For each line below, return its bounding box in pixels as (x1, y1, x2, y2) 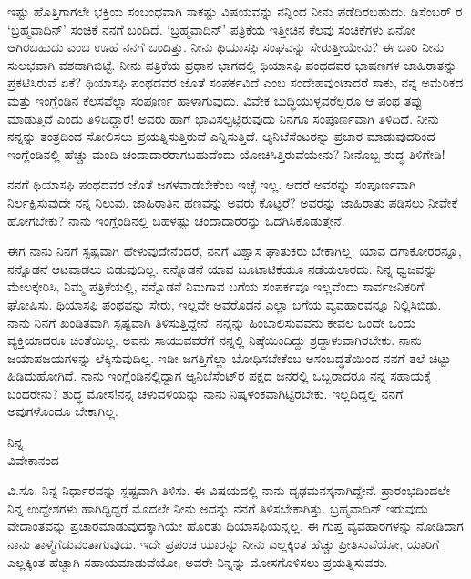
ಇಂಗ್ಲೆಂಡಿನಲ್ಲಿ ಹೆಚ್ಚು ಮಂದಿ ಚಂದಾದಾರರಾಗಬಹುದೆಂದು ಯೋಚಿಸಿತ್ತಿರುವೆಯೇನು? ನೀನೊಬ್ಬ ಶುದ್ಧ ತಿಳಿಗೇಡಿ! (7, 144, 445, 163)
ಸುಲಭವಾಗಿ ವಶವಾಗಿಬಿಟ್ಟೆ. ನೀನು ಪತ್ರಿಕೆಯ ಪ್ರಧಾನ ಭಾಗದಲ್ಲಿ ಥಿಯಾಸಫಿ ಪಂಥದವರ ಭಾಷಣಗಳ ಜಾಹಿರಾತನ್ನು (7, 55, 457, 74)
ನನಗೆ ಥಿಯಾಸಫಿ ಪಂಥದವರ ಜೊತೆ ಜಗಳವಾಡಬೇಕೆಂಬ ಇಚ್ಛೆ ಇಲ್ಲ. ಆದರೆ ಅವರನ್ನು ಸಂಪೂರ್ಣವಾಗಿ (7, 175, 416, 194)
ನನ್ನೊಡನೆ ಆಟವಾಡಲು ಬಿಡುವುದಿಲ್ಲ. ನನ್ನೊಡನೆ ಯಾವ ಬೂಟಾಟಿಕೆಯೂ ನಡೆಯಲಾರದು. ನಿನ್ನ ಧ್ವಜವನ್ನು (7, 259, 437, 278)
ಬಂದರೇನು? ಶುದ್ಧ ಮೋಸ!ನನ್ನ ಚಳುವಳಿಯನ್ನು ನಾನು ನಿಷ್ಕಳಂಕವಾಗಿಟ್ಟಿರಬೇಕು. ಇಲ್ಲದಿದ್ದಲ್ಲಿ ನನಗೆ (7, 383, 404, 402)
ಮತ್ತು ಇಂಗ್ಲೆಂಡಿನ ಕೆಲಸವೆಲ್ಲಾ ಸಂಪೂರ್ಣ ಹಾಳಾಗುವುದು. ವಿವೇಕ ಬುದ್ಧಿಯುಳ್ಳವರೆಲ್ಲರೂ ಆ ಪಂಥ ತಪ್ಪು (7, 90, 423, 109)
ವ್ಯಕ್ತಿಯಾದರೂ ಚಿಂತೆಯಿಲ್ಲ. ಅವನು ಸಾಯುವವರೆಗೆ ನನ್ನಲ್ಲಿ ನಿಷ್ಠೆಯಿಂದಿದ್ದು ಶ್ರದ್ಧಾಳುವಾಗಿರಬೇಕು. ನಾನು (7, 330, 422, 350)
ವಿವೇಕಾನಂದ (7, 450, 59, 469)
